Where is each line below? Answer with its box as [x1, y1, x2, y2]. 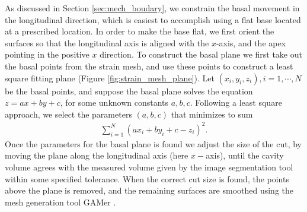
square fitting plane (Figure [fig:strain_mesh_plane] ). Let [5, 71, 215, 84]
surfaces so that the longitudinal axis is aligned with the [5, 36, 209, 49]
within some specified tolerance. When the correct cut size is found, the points [5, 172, 289, 185]
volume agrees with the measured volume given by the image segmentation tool [5, 161, 293, 173]
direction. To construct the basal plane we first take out [100, 48, 302, 61]
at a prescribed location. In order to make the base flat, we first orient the [5, 25, 274, 37]
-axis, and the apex [216, 36, 286, 49]
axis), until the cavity [206, 149, 284, 162]
